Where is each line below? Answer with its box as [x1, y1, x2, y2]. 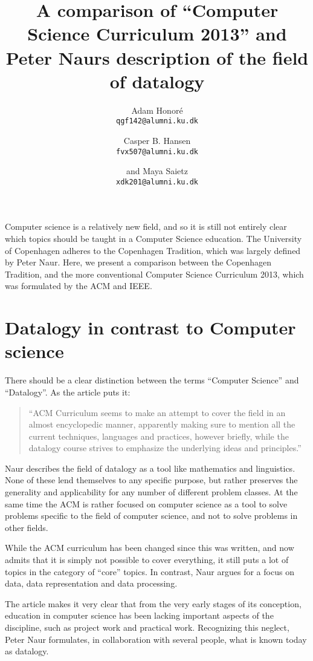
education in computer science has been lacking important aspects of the [5, 609, 274, 622]
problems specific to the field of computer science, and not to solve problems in [5, 509, 298, 522]
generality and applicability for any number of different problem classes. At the [5, 486, 298, 498]
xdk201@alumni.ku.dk [115, 177, 199, 186]
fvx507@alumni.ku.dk [115, 147, 199, 156]
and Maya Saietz [126, 164, 188, 177]
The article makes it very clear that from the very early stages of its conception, [5, 597, 302, 610]
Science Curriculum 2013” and [27, 21, 287, 46]
